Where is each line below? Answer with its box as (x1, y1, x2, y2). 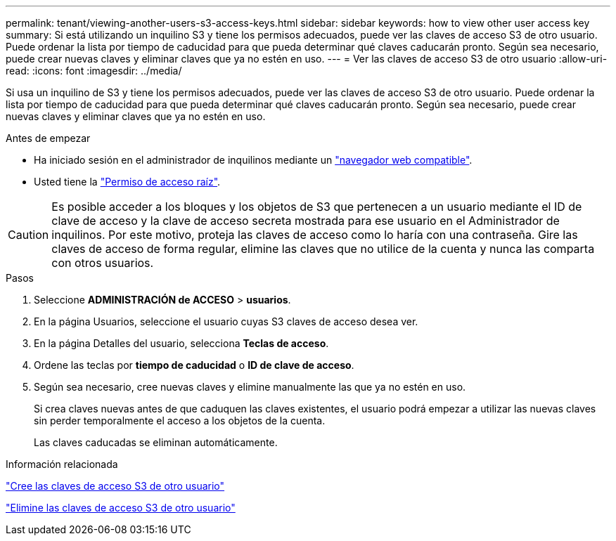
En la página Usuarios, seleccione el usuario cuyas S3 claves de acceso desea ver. (34, 315, 418, 327)
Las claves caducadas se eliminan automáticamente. (34, 436, 278, 448)
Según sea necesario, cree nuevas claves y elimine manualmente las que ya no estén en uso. (34, 381, 466, 393)
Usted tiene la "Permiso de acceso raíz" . (34, 176, 221, 188)
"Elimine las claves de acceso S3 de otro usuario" (6, 502, 236, 514)
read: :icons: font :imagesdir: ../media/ (6, 65, 182, 77)
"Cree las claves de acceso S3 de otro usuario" (6, 480, 225, 492)
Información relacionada (6, 458, 118, 470)
